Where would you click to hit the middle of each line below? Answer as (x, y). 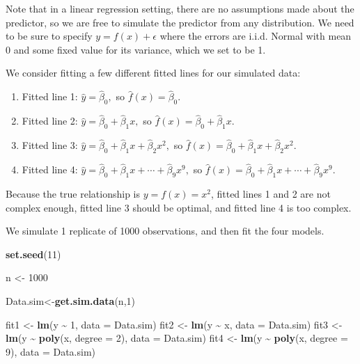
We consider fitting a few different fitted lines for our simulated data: (153, 73)
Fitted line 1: (50, 96)
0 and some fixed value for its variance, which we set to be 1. (136, 49)
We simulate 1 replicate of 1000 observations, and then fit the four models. (165, 231)
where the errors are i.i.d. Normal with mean (256, 36)
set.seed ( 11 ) (33, 254)
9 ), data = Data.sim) (51, 351)
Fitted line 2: (50, 121)
